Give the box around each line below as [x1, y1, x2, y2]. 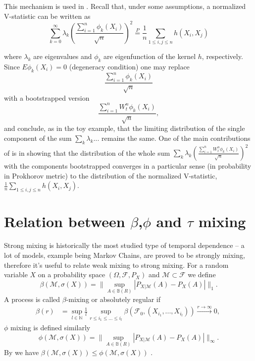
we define [188, 269, 216, 280]
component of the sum [4, 132, 72, 143]
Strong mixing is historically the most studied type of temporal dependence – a [4, 240, 245, 250]
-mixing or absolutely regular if [66, 294, 161, 304]
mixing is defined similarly [10, 322, 91, 333]
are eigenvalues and [33, 51, 92, 61]
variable [4, 269, 28, 280]
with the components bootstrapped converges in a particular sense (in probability [4, 161, 252, 171]
